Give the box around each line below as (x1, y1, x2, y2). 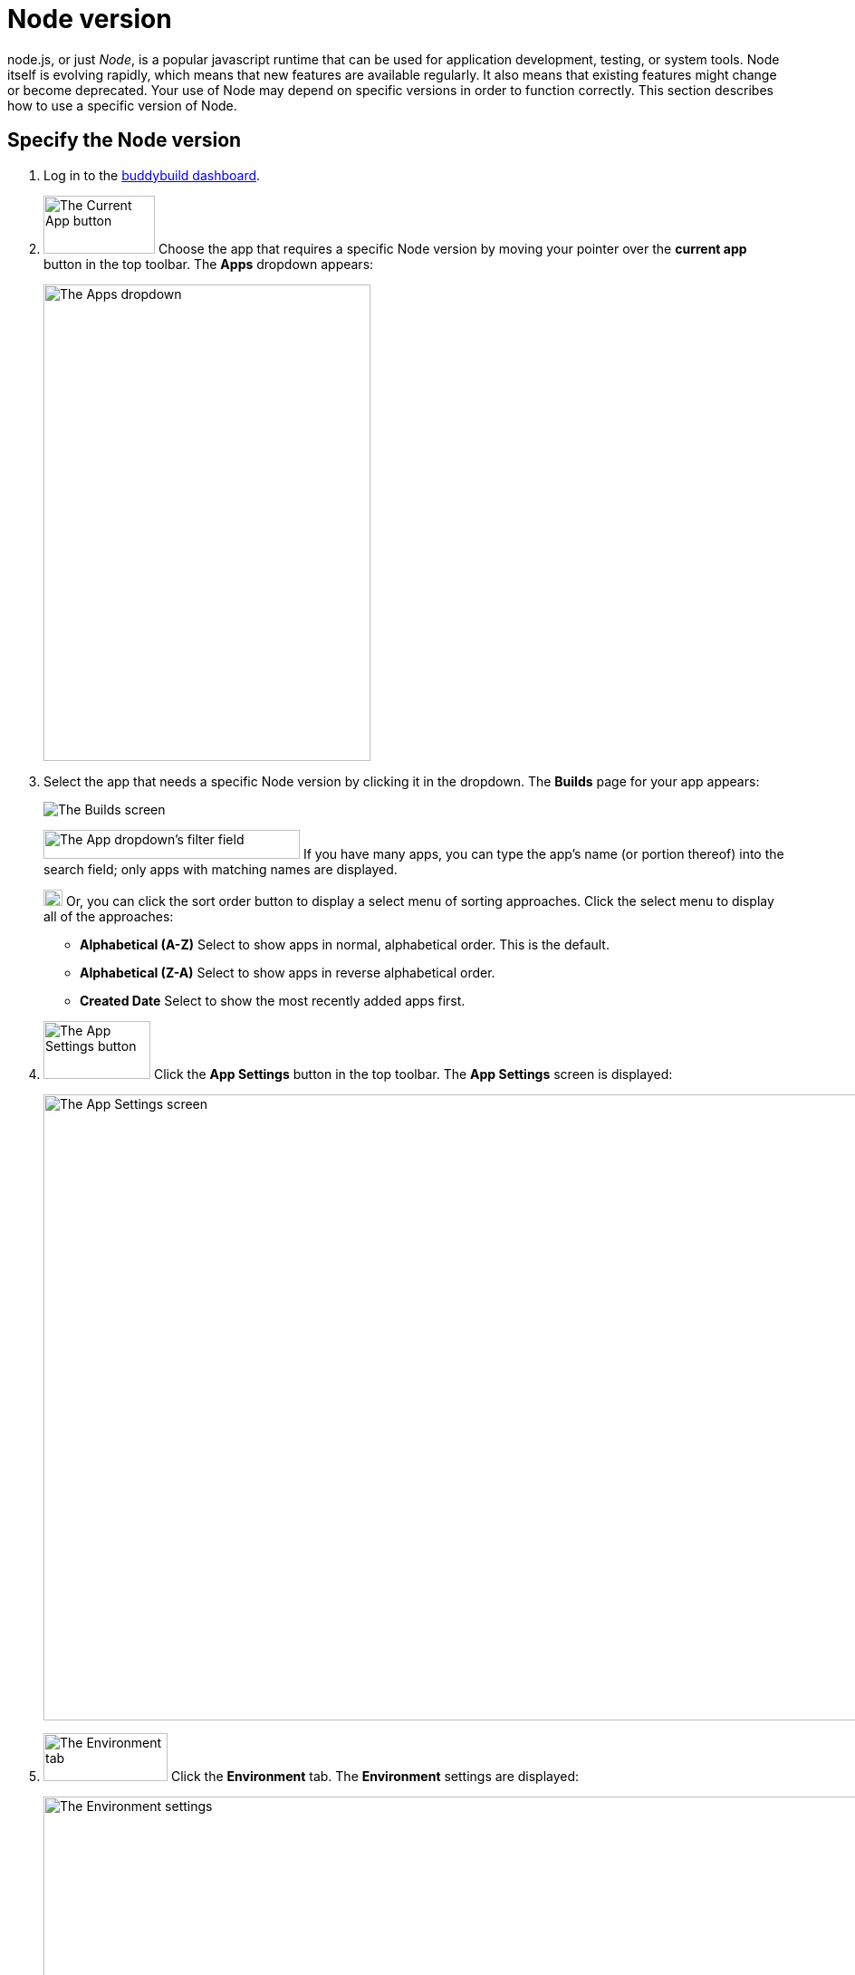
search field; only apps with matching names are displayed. (43, 861, 398, 877)
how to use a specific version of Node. (7, 97, 237, 113)
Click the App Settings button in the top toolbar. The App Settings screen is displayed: (153, 1065, 673, 1082)
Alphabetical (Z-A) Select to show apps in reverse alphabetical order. (80, 964, 495, 980)
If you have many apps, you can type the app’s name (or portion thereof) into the (303, 845, 784, 862)
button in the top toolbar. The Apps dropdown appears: (43, 255, 374, 272)
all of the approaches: (43, 908, 174, 924)
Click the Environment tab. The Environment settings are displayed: (170, 1768, 580, 1784)
